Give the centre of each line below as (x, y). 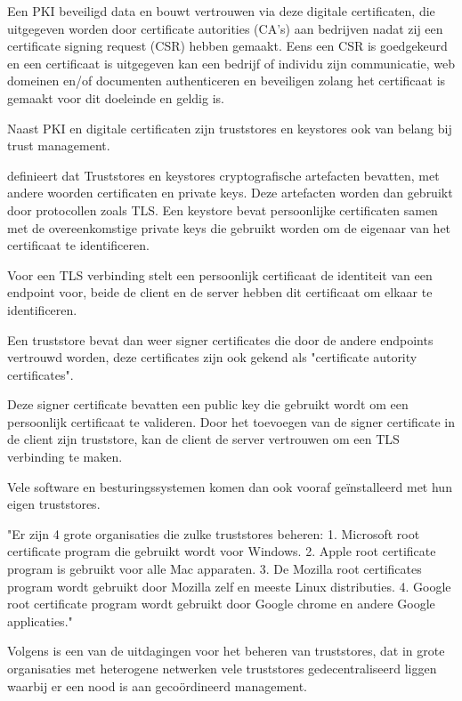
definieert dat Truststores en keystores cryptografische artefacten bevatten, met (223, 175)
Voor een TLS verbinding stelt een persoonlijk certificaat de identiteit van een (220, 274)
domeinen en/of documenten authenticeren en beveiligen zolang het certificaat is (227, 81)
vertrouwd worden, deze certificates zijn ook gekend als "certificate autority (212, 357)
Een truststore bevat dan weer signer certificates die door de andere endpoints (220, 339)
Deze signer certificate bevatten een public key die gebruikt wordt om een (208, 404)
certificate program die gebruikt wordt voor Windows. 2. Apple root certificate (222, 551)
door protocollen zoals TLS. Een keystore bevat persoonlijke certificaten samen (223, 209)
